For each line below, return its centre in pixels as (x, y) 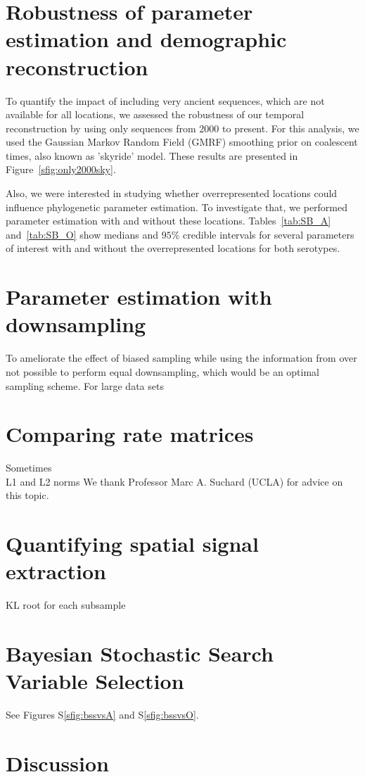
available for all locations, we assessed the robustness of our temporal (155, 114)
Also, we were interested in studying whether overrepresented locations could (172, 193)
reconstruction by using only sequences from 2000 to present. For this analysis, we (182, 128)
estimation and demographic (146, 39)
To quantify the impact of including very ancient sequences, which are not (165, 100)
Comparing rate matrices (130, 434)
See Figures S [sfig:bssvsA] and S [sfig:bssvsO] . (102, 715)
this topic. (27, 495)
